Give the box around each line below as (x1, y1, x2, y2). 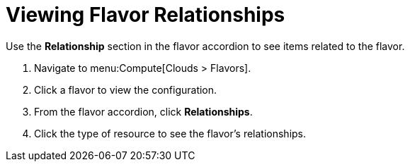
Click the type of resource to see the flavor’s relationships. (34, 127, 307, 140)
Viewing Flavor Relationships (6, 3, 285, 27)
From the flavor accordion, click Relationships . (34, 105, 253, 118)
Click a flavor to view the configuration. (34, 83, 217, 96)
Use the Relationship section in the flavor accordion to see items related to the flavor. (6, 39, 405, 52)
